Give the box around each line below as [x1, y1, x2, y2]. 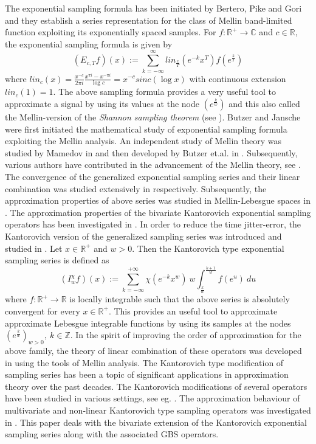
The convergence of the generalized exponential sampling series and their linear [5, 170, 300, 182]
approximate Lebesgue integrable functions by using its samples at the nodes [5, 316, 291, 329]
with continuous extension [189, 72, 286, 85]
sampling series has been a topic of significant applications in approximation [5, 368, 289, 381]
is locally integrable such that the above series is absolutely [69, 293, 290, 305]
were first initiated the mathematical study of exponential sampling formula [5, 122, 287, 135]
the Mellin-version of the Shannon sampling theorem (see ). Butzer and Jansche [5, 110, 301, 123]
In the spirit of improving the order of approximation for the [75, 328, 301, 341]
